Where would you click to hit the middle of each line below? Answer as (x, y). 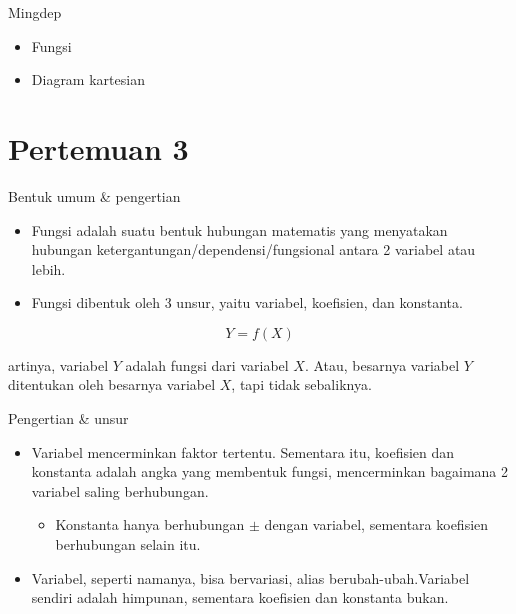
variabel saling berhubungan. (120, 490)
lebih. (48, 268)
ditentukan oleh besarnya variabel (112, 384)
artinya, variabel (58, 364)
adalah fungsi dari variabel (207, 364)
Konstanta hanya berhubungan (150, 524)
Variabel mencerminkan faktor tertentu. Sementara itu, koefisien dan (243, 451)
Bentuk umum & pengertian (94, 195)
